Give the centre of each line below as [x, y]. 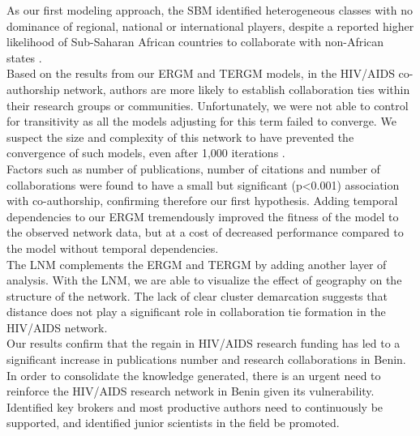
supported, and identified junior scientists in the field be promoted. [173, 423]
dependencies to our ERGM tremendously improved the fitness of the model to [203, 216]
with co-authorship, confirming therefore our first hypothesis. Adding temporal [202, 201]
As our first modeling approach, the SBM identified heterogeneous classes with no [210, 10]
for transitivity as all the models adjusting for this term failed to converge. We [201, 121]
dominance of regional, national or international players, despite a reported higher [210, 26]
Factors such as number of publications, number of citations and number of [193, 168]
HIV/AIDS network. [57, 327]
